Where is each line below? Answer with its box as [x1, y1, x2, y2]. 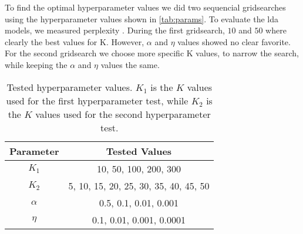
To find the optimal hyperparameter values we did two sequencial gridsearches [5, 1, 286, 13]
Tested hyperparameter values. [6, 80, 133, 94]
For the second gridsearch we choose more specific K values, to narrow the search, [5, 47, 299, 59]
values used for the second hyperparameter [35, 107, 211, 121]
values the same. [100, 58, 160, 70]
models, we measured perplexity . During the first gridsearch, [5, 24, 225, 36]
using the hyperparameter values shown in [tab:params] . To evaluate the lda [5, 12, 278, 25]
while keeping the [5, 58, 68, 70]
